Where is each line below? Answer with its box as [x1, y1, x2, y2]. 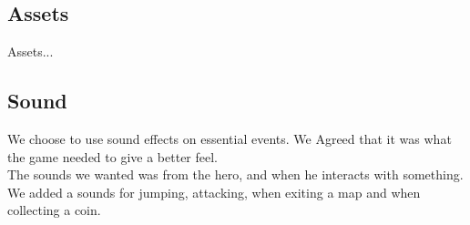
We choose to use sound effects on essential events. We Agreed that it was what [7, 129, 452, 148]
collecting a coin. [7, 200, 101, 220]
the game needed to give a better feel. [7, 147, 218, 166]
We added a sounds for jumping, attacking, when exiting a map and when [7, 182, 421, 201]
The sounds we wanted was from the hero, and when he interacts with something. [7, 165, 464, 184]
